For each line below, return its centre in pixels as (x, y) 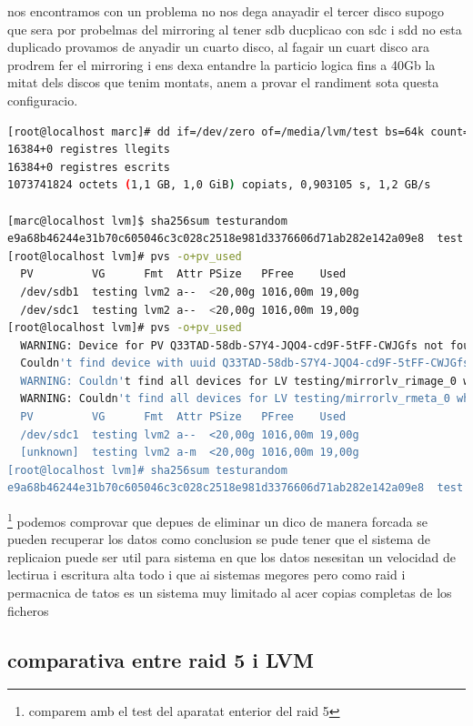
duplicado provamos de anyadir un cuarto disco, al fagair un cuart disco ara (219, 47)
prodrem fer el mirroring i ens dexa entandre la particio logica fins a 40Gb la (221, 64)
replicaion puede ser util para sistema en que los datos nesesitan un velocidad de (231, 556)
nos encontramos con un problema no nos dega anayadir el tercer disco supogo (226, 11)
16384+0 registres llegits (89, 150)
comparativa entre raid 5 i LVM (161, 659)
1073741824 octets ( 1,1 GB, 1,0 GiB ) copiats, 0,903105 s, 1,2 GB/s (219, 185)
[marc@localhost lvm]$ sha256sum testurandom (147, 221)
